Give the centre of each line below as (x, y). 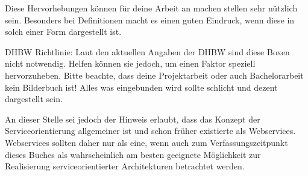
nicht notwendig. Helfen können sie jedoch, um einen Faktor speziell (130, 63)
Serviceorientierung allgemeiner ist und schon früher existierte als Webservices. (150, 131)
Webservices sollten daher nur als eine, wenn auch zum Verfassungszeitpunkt (146, 142)
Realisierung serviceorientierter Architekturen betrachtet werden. (125, 166)
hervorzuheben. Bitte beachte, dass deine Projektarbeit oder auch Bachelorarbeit (154, 75)
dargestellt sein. (34, 99)
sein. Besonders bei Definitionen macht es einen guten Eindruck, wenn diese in (150, 20)
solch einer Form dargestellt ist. (63, 32)
